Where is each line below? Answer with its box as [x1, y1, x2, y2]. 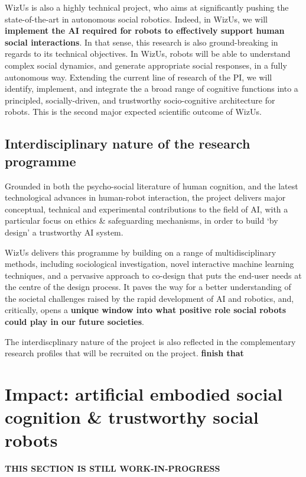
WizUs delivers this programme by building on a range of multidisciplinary [5, 246, 276, 258]
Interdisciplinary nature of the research [5, 134, 250, 153]
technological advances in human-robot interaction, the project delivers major [5, 191, 286, 204]
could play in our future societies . [5, 315, 144, 328]
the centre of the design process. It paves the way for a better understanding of [5, 281, 291, 293]
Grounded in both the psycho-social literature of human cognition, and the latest [5, 179, 298, 192]
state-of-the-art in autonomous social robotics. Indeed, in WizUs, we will [5, 12, 268, 25]
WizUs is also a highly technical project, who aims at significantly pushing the [5, 1, 289, 13]
